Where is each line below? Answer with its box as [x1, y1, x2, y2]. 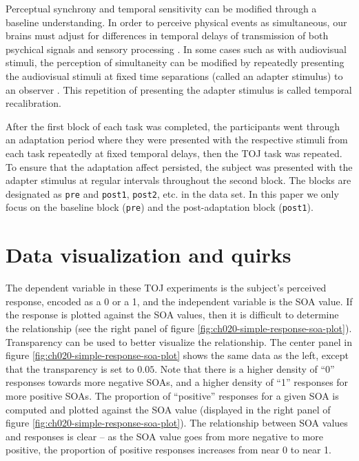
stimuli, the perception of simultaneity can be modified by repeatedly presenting [6, 55, 345, 70]
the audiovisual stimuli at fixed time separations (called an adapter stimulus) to [6, 68, 343, 83]
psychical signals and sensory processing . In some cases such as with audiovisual [6, 41, 347, 56]
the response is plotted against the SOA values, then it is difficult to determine [6, 307, 339, 322]
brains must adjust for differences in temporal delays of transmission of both [6, 28, 329, 43]
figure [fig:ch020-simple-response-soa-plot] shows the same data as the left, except [6, 348, 349, 362]
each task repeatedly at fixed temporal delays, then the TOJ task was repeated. [6, 145, 342, 160]
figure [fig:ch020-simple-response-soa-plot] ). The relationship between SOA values [6, 416, 348, 430]
